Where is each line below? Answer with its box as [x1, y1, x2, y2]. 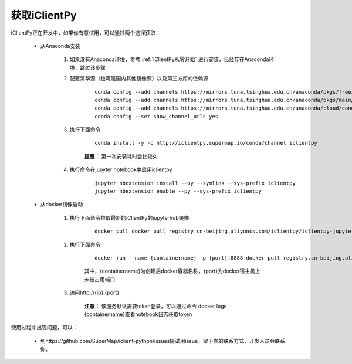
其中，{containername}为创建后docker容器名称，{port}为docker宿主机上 [84, 267, 260, 275]
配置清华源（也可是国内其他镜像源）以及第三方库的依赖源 [69, 75, 208, 82]
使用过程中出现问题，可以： [11, 324, 78, 331]
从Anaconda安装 [40, 42, 80, 49]
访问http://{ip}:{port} [69, 289, 120, 296]
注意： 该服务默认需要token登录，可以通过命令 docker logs [84, 302, 227, 309]
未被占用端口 [84, 275, 116, 283]
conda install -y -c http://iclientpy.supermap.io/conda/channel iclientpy [94, 140, 317, 147]
